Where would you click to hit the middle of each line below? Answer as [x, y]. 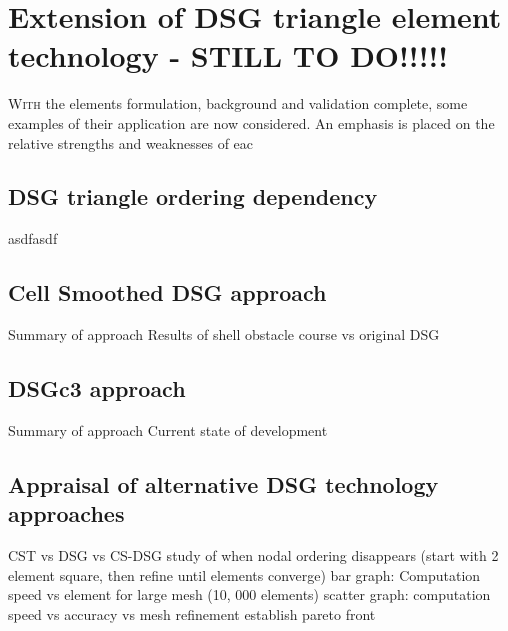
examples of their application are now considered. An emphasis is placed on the [251, 122]
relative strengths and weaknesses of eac [131, 142]
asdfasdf [33, 238]
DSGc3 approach [97, 388]
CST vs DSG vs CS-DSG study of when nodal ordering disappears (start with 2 [253, 555]
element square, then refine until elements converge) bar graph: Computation [244, 574]
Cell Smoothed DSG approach [167, 292]
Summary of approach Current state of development [168, 429]
